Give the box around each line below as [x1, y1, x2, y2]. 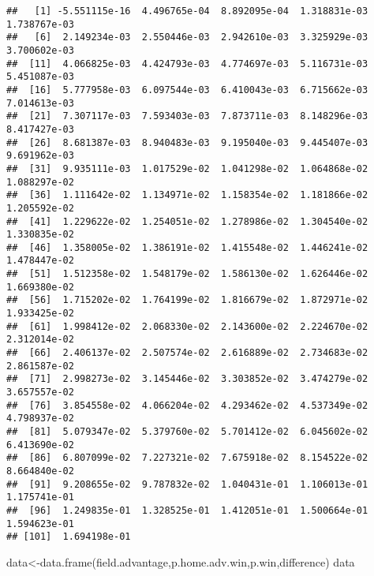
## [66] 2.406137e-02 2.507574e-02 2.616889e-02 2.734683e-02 [6, 347, 368, 359]
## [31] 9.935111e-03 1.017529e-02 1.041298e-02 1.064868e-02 [6, 163, 368, 174]
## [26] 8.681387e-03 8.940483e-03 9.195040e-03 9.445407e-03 [6, 137, 368, 148]
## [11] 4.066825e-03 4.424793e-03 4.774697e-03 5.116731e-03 [6, 58, 368, 69]
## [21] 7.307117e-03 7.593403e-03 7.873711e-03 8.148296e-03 [6, 110, 368, 122]
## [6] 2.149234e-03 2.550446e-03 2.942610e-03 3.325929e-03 [6, 32, 368, 43]
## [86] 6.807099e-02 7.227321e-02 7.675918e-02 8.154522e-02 [6, 452, 368, 464]
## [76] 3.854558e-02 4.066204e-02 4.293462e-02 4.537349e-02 [6, 399, 368, 411]
